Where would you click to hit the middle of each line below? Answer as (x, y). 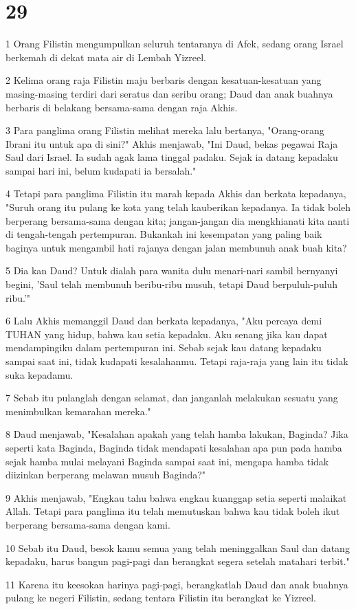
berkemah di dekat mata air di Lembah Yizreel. (106, 57)
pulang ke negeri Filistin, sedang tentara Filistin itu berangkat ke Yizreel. (161, 598)
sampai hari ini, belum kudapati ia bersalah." (101, 170)
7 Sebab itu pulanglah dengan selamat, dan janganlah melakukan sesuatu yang (172, 398)
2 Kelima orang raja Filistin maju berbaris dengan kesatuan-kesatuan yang (164, 80)
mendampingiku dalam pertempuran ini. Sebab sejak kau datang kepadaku (164, 347)
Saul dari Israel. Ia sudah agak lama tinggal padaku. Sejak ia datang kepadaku (172, 157)
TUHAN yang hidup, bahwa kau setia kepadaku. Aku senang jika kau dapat (167, 334)
